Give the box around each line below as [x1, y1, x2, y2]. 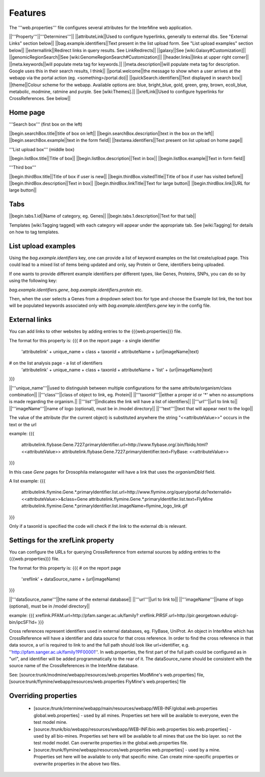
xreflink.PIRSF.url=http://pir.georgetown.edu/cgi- [139, 612, 238, 618]
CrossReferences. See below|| [9, 96, 71, 101]
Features [9, 7, 46, 18]
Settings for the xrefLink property [9, 536, 114, 544]
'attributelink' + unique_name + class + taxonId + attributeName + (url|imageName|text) [21, 349, 199, 355]
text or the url [9, 421, 37, 427]
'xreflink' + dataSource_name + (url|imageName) [21, 576, 120, 582]
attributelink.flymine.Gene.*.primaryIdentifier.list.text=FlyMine [88, 496, 213, 502]
